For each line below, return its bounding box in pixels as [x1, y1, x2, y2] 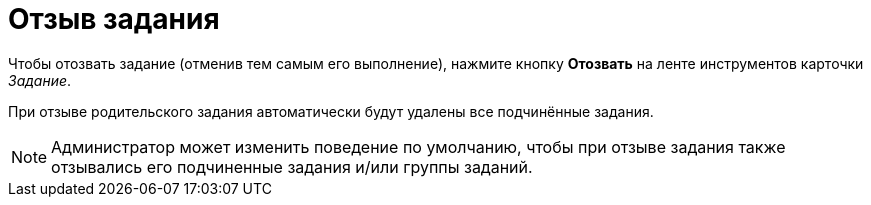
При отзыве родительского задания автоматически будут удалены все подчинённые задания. [8, 102, 654, 120]
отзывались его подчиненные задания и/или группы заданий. [51, 156, 533, 177]
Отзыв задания [8, 2, 220, 36]
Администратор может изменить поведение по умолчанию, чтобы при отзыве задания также [51, 136, 786, 157]
